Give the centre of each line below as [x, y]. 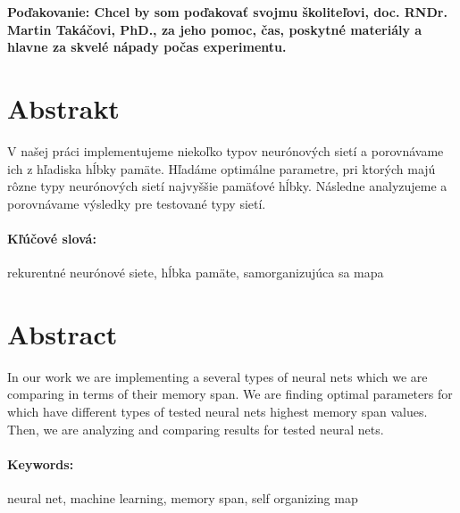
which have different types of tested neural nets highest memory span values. [217, 411]
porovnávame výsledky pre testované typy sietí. [137, 203]
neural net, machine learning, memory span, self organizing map [183, 497]
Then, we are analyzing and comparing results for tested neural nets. [196, 429]
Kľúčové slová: [52, 238]
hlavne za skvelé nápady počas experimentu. [147, 47]
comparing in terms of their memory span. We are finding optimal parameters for [230, 394]
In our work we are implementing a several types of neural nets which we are [217, 376]
